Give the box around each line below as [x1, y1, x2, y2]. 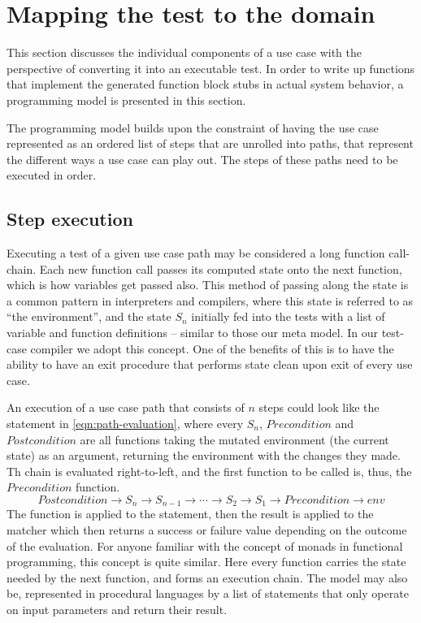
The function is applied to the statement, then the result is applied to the [7, 505, 374, 522]
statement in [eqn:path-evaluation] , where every [7, 415, 244, 432]
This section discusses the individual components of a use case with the [7, 44, 362, 61]
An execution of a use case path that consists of [7, 399, 245, 416]
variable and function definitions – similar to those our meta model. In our [7, 324, 378, 341]
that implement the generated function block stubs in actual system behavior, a [7, 76, 404, 93]
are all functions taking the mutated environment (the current [80, 430, 389, 448]
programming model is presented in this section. [7, 91, 246, 108]
